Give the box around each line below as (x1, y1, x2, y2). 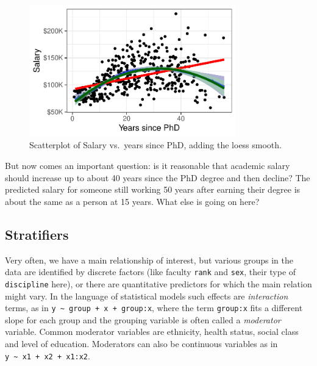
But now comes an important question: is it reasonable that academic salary (5, 159, 290, 172)
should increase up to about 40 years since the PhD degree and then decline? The (5, 171, 310, 184)
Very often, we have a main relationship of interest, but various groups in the (5, 253, 294, 266)
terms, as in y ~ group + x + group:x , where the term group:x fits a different (5, 301, 303, 314)
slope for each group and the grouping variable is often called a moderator (5, 313, 281, 326)
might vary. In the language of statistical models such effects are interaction (5, 289, 288, 302)
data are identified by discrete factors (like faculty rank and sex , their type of (5, 265, 296, 278)
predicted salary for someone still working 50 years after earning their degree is (5, 183, 301, 196)
